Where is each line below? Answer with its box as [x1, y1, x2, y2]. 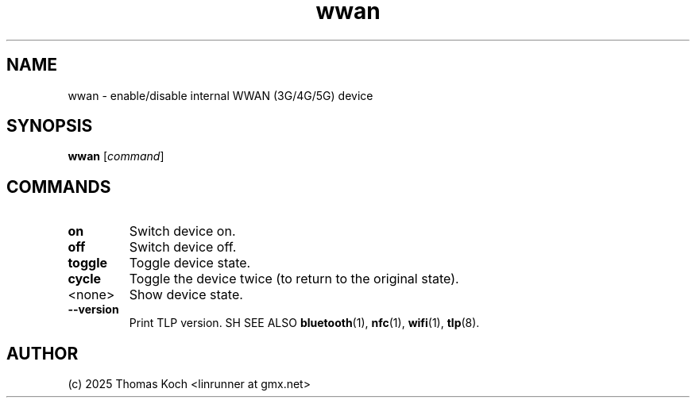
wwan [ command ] [68, 149, 164, 164]
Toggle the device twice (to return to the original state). [129, 271, 459, 287]
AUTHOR [6, 343, 79, 364]
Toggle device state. [129, 255, 251, 271]
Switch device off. [129, 239, 237, 256]
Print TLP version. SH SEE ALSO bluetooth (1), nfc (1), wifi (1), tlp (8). [129, 316, 480, 330]
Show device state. [129, 287, 243, 303]
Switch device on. [129, 223, 236, 240]
